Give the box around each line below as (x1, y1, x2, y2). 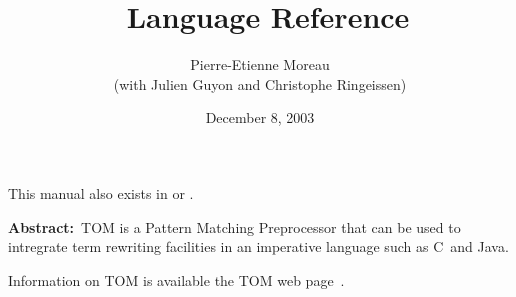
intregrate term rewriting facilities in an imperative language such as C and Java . (8, 236, 509, 257)
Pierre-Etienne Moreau (190, 54, 330, 75)
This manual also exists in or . (8, 182, 194, 203)
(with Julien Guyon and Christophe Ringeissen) (113, 73, 407, 94)
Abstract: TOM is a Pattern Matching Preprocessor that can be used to (8, 216, 461, 237)
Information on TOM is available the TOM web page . (8, 269, 345, 290)
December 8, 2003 (205, 107, 315, 128)
